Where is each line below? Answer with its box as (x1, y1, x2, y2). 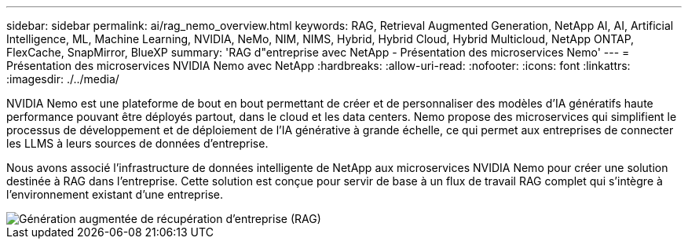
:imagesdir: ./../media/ (6, 72, 119, 86)
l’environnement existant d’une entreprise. (6, 188, 224, 201)
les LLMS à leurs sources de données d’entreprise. (6, 137, 269, 150)
